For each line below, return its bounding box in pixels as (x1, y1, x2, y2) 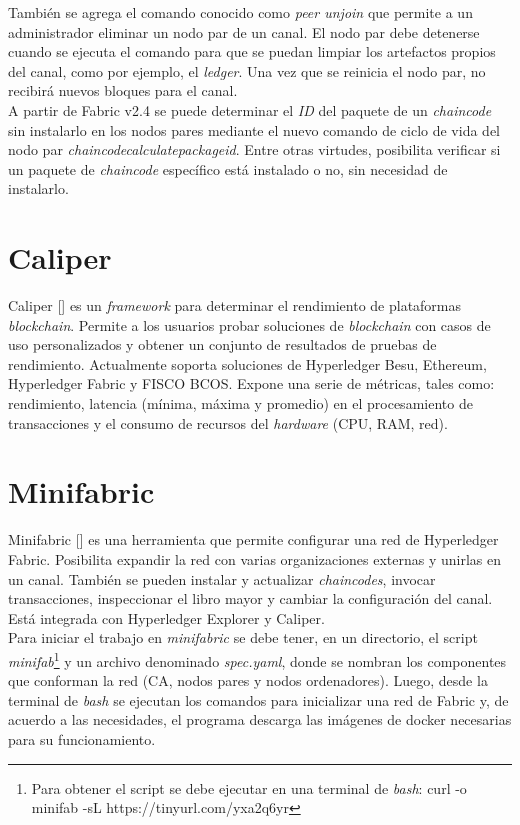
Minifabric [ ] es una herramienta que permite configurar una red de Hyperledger (8, 529, 499, 550)
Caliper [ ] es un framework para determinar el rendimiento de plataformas (8, 295, 462, 316)
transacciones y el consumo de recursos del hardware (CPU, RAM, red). (8, 412, 448, 433)
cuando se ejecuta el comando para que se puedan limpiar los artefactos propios (8, 41, 496, 62)
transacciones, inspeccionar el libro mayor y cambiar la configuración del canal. (8, 588, 493, 609)
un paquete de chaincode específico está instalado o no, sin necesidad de (8, 158, 448, 179)
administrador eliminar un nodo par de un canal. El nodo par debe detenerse (8, 21, 480, 42)
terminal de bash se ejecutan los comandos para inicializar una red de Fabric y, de (8, 689, 509, 710)
